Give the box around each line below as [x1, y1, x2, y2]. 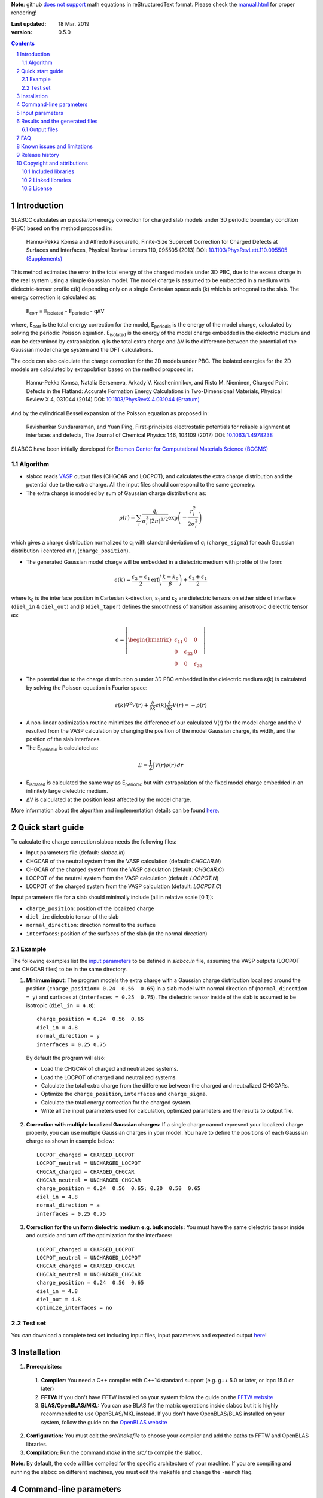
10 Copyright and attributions [16, 159, 88, 167]
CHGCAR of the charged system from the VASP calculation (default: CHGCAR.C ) [26, 866, 224, 873]
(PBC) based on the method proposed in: [11, 225, 112, 232]
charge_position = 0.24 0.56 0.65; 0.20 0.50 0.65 [36, 1185, 201, 1192]
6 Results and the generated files [16, 117, 98, 125]
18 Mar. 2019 [58, 20, 90, 27]
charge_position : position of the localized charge [26, 905, 154, 912]
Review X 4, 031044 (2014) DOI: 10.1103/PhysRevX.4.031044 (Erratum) [26, 396, 200, 403]
